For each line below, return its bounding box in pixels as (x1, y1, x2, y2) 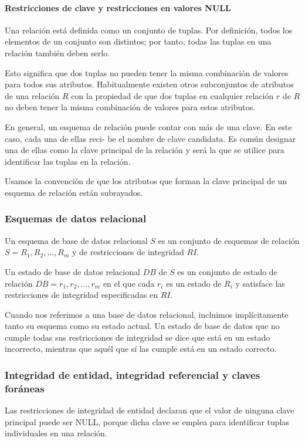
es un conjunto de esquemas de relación (158, 234, 300, 246)
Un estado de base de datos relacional (5, 265, 140, 277)
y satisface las (235, 277, 285, 289)
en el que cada (103, 277, 155, 289)
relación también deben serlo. (5, 46, 110, 59)
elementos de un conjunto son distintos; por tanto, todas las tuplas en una (5, 35, 272, 48)
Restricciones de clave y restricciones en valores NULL (5, 1, 231, 13)
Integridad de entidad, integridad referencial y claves (5, 368, 260, 382)
